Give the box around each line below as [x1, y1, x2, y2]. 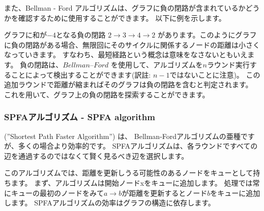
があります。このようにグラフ [158, 29, 257, 40]
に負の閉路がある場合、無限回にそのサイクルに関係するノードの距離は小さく [4, 39, 260, 50]
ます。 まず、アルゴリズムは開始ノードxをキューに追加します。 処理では [11, 177, 253, 188]
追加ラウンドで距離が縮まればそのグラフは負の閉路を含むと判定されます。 [4, 79, 253, 90]
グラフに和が [4, 29, 47, 40]
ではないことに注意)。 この [169, 69, 260, 80]
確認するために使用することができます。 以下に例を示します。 [18, 12, 226, 23]
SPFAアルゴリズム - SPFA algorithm [4, 111, 155, 123]
